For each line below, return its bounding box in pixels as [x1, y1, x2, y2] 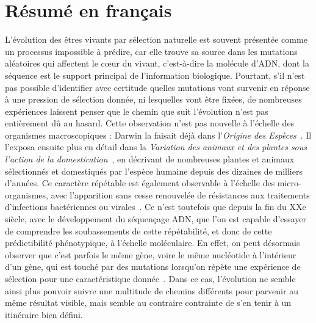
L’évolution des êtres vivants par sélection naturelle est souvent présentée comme [5, 33, 307, 46]
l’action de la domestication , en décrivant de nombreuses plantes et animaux [5, 153, 295, 165]
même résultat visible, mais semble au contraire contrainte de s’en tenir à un [5, 296, 292, 309]
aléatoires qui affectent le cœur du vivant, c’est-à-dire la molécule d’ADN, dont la [5, 57, 309, 70]
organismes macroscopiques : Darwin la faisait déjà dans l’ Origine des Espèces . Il [5, 128, 312, 141]
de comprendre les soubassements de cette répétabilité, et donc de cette [5, 224, 272, 237]
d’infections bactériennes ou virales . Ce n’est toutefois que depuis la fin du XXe [5, 200, 306, 213]
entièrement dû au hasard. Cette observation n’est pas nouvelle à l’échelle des [5, 117, 295, 129]
